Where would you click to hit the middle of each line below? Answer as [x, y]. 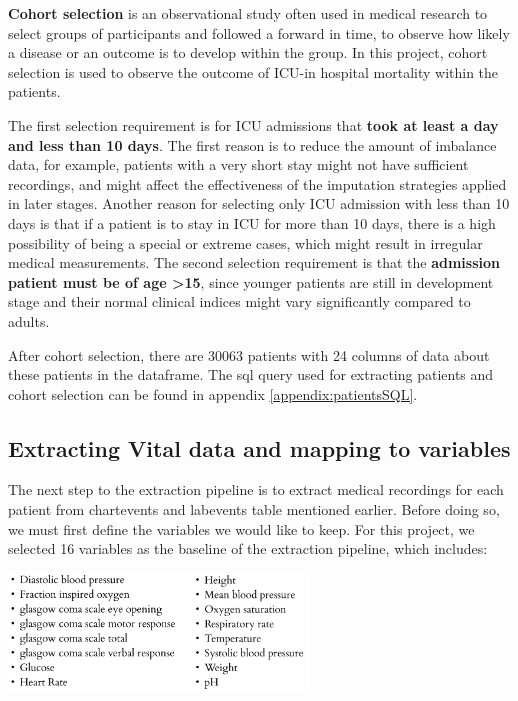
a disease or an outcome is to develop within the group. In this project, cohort [248, 52]
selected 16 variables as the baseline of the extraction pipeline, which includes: [248, 548]
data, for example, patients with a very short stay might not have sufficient [238, 164]
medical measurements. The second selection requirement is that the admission [254, 262]
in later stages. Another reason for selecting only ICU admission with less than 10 [259, 203]
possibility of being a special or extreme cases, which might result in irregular [245, 242]
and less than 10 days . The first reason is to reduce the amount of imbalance [252, 144]
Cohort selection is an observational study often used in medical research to [248, 13]
